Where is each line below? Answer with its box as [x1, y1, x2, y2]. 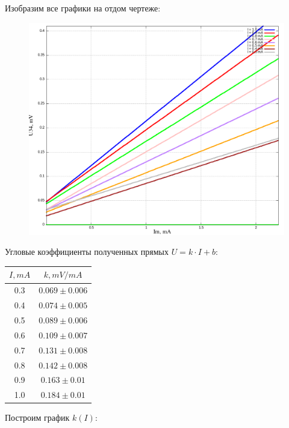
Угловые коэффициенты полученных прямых [5, 245, 169, 258]
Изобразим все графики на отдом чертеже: [5, 2, 161, 14]
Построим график [5, 411, 70, 424]
